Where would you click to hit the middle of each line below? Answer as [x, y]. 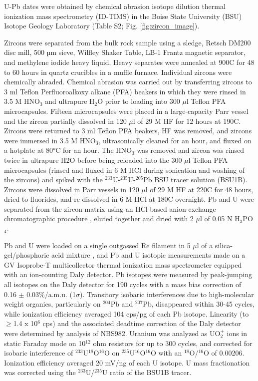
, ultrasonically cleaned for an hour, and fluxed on [175, 140]
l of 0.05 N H [220, 218]
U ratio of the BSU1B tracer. [147, 372]
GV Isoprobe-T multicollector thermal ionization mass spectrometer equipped [123, 264]
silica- [224, 245]
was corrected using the [40, 372]
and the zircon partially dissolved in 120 [65, 121]
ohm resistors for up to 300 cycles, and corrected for [173, 343]
